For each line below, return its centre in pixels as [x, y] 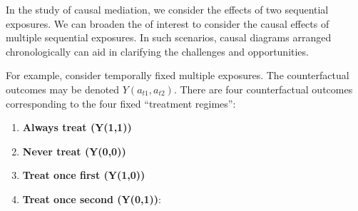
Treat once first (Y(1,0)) [84, 175]
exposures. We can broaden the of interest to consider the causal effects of [168, 23]
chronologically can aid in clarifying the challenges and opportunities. [157, 51]
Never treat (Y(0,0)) [74, 151]
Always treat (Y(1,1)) [77, 127]
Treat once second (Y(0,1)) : [92, 199]
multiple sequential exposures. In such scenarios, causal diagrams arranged [169, 37]
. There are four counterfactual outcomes [263, 89]
